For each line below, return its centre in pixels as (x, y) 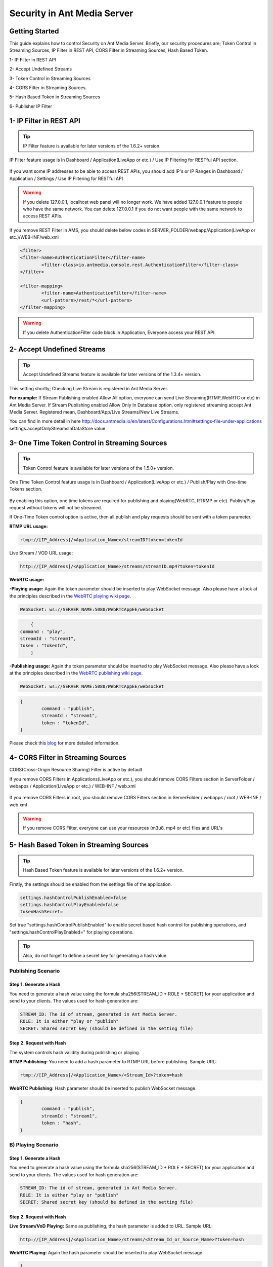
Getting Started (34, 31)
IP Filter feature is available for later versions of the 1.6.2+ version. (92, 146)
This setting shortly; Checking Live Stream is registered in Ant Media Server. (89, 388)
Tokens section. (26, 489)
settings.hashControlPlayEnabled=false (69, 905)
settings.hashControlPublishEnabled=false (73, 898)
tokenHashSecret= (41, 912)
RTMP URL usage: (29, 526)
